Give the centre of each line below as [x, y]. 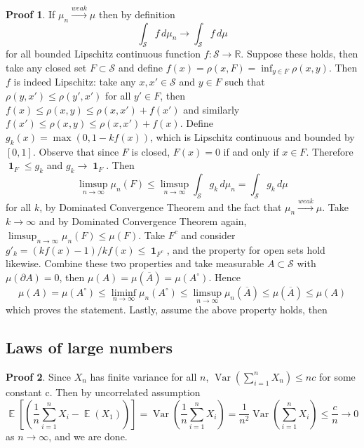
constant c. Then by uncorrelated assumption [103, 392]
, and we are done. [88, 436]
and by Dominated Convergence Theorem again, [143, 221]
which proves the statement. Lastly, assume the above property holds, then [167, 310]
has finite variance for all [143, 376]
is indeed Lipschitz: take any [75, 82]
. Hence [224, 277]
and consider [208, 235]
